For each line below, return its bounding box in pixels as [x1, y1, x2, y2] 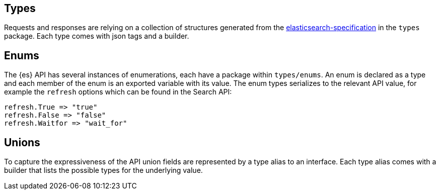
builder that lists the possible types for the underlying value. [4, 166, 203, 175]
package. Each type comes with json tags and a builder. [4, 32, 189, 41]
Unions [4, 136, 40, 149]
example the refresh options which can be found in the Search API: [4, 87, 232, 96]
